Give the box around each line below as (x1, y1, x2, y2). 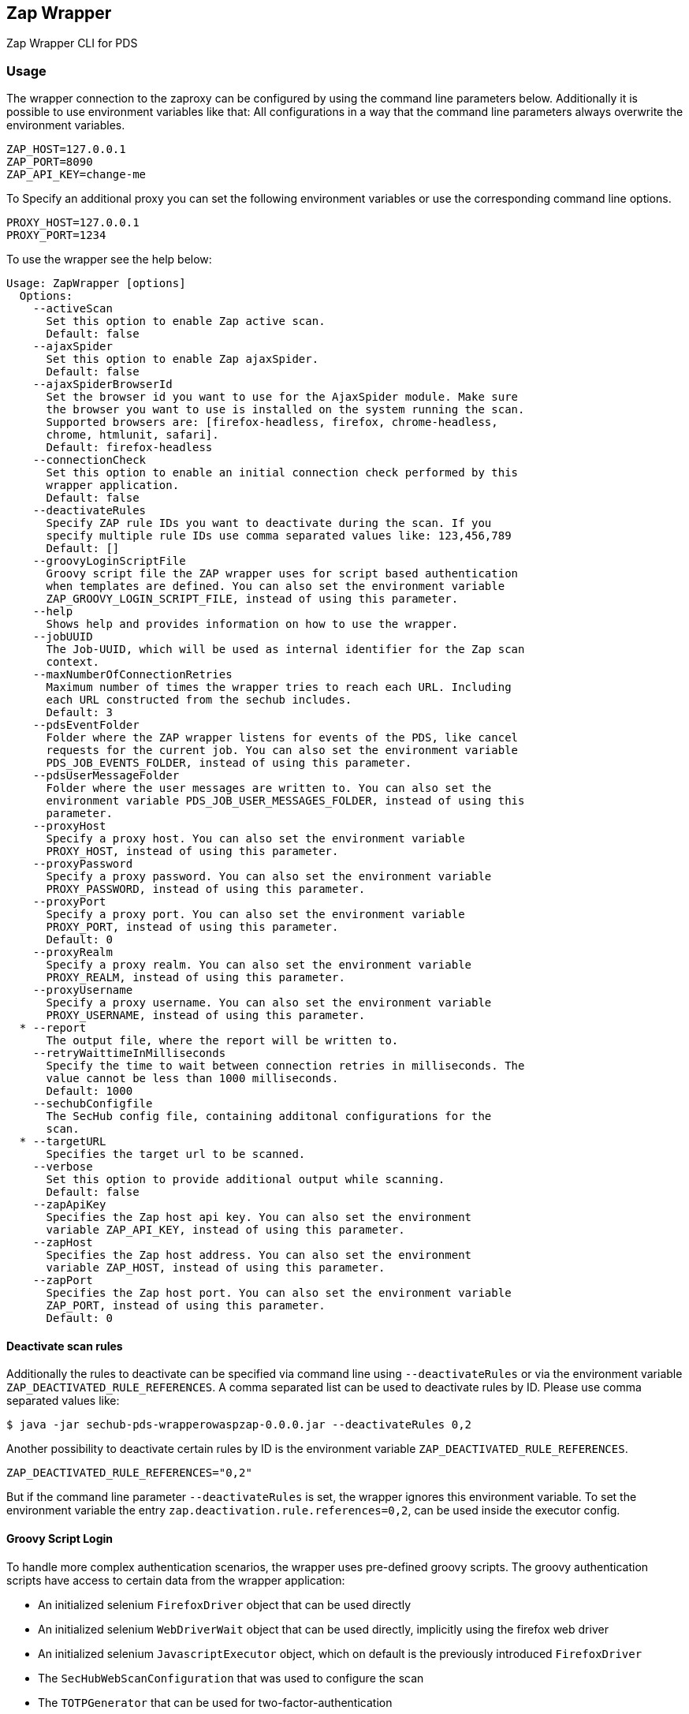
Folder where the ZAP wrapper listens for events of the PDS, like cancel (46, 731, 519, 745)
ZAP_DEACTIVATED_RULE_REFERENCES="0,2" (6, 1466, 252, 1480)
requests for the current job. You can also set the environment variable (46, 744, 519, 757)
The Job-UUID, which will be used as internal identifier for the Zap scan (46, 643, 525, 656)
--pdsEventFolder (32, 719, 140, 732)
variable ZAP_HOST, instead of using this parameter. (46, 1261, 385, 1275)
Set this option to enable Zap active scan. (46, 315, 326, 328)
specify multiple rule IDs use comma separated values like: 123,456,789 (46, 529, 512, 543)
